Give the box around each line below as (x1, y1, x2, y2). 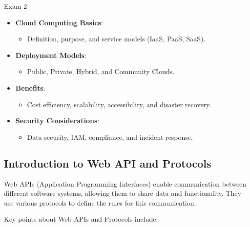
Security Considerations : (15, 115, 100, 126)
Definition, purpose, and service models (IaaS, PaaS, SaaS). (27, 34, 206, 44)
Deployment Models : (15, 50, 86, 60)
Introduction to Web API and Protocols (4, 155, 211, 170)
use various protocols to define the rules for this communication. (4, 197, 196, 208)
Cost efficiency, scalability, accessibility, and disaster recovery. (27, 99, 211, 109)
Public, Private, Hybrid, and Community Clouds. (27, 66, 175, 76)
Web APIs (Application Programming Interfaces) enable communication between (4, 178, 247, 189)
